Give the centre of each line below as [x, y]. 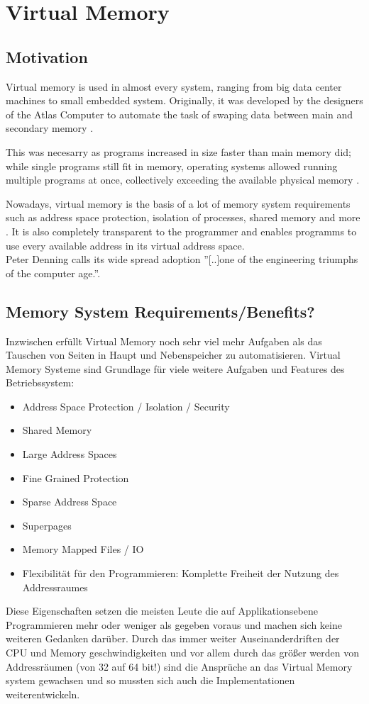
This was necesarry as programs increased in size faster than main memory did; [178, 151]
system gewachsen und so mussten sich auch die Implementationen [150, 680]
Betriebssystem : [40, 382]
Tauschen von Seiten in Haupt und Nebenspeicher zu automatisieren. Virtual [173, 355]
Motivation [47, 56]
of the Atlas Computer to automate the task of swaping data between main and [180, 114]
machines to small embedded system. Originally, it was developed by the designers [184, 100]
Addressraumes [55, 587]
